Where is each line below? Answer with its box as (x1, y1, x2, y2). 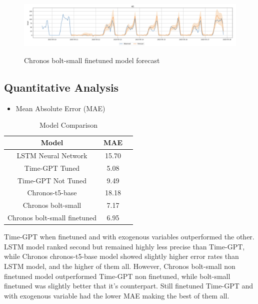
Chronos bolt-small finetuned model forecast (24, 55, 160, 66)
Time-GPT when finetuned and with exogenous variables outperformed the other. (4, 231, 254, 242)
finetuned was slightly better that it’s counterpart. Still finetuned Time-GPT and (4, 280, 253, 291)
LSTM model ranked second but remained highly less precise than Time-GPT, (4, 241, 245, 251)
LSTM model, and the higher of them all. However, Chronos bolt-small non (4, 260, 235, 271)
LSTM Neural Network (16, 150, 87, 160)
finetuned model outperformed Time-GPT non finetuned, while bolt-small (4, 270, 230, 281)
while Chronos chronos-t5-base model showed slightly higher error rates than (4, 251, 239, 261)
